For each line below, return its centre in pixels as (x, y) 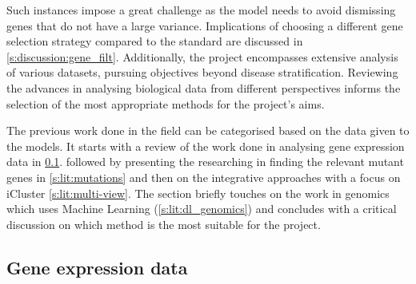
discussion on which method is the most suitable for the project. (164, 224)
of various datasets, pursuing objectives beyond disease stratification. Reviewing (202, 72)
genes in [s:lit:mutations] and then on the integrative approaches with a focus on (204, 177)
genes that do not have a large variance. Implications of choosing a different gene (205, 25)
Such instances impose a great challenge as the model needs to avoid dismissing (201, 10)
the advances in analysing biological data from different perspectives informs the (204, 87)
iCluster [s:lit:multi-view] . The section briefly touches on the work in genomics (198, 193)
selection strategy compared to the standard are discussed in (155, 41)
